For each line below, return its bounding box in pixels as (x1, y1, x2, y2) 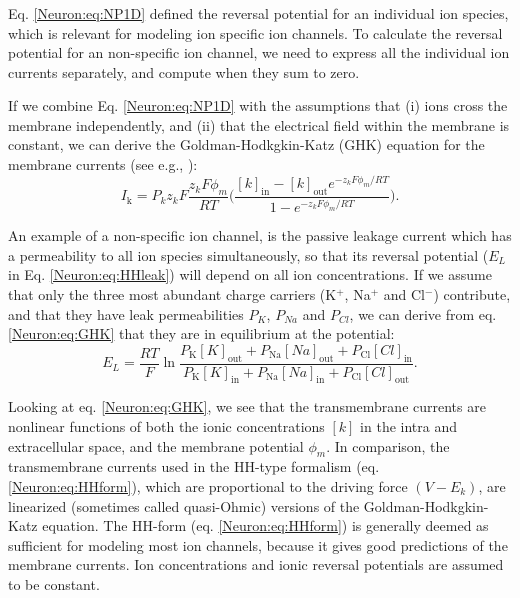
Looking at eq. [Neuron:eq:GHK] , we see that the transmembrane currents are (8, 396, 486, 417)
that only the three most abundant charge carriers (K (8, 284, 337, 305)
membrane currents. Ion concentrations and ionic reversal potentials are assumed (8, 554, 504, 575)
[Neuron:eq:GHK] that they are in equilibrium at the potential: (8, 323, 395, 344)
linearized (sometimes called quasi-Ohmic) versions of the (8, 495, 360, 516)
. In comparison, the (326, 435, 450, 456)
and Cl (383, 284, 425, 305)
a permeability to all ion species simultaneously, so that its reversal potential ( (8, 244, 489, 265)
